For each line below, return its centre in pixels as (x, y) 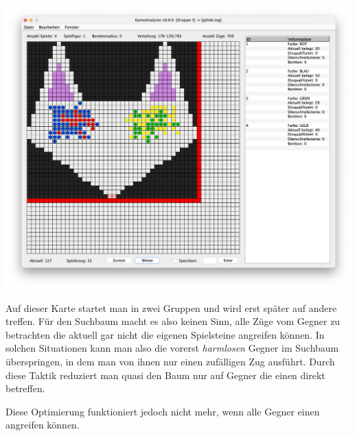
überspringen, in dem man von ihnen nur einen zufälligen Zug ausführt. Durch (170, 361)
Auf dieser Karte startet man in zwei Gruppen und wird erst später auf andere (171, 307)
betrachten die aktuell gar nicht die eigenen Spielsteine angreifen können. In (165, 334)
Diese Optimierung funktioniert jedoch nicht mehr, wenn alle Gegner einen (163, 411)
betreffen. (25, 388)
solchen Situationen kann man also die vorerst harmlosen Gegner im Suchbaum (172, 348)
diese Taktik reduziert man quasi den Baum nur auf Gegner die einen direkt (165, 375)
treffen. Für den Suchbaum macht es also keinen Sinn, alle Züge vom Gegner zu (173, 321)
